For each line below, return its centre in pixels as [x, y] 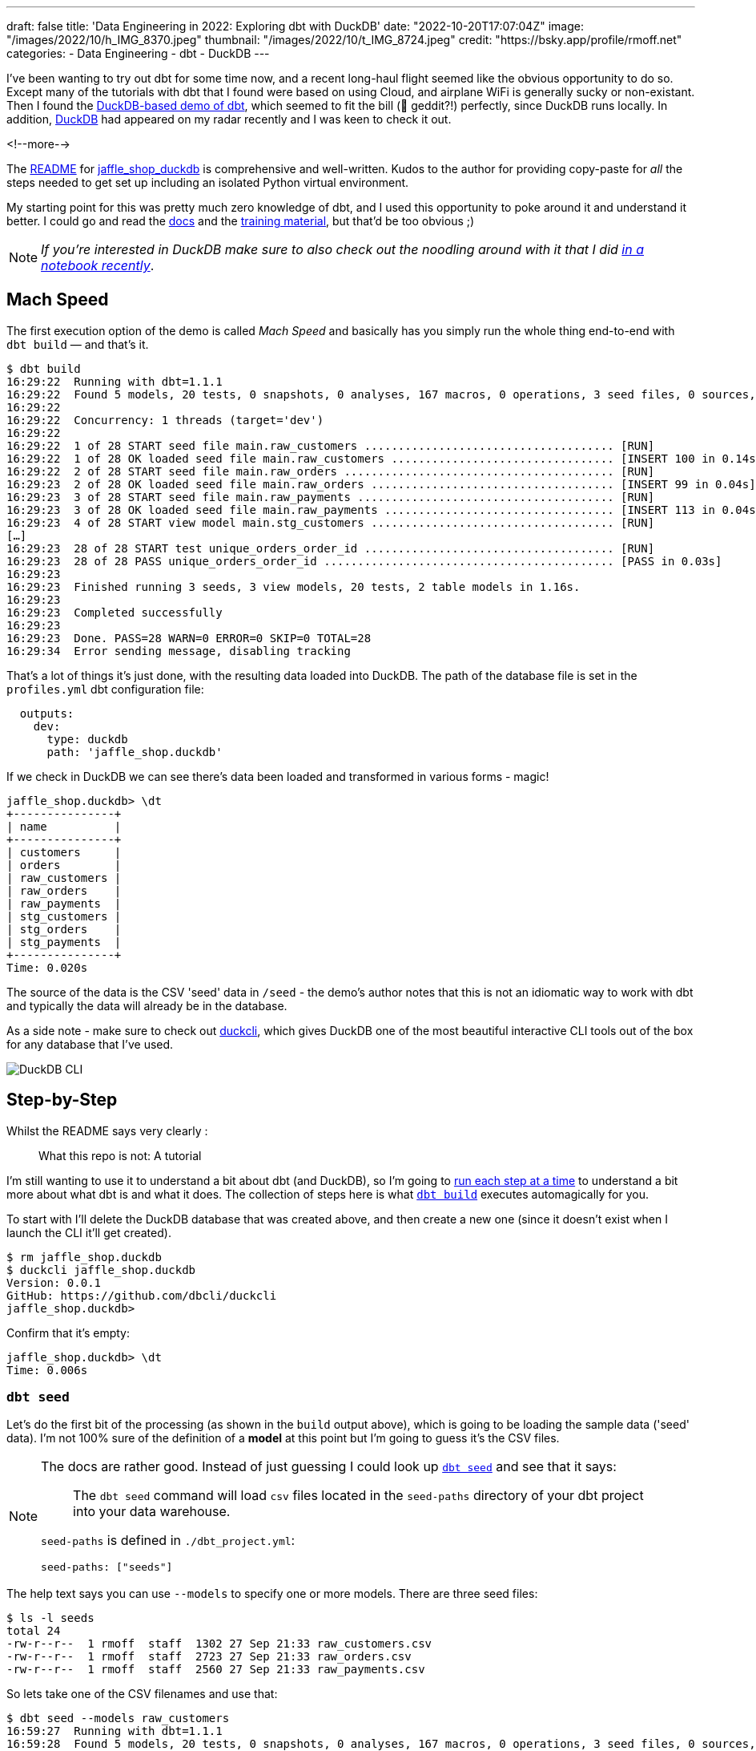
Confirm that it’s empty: [68, 1332]
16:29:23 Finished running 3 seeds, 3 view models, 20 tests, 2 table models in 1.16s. [294, 586]
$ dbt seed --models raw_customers [118, 1719]
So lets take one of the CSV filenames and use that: [142, 1694]
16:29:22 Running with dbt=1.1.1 [115, 381]
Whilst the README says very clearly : [107, 1130]
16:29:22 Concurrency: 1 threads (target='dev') [165, 420]
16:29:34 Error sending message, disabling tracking [179, 651]
